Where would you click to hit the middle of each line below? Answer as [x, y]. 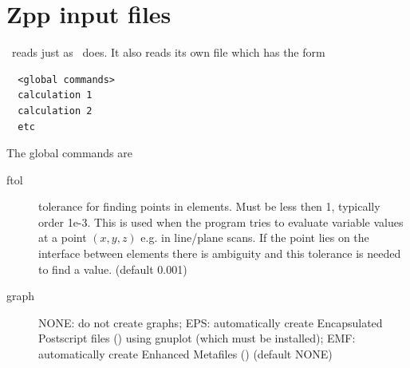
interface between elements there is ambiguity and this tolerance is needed [220, 253]
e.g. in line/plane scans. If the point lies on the [255, 237]
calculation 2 [55, 111]
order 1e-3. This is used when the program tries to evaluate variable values [221, 222]
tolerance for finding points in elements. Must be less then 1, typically [209, 206]
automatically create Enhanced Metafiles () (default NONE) [185, 354]
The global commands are [69, 153]
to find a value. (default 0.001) [113, 269]
